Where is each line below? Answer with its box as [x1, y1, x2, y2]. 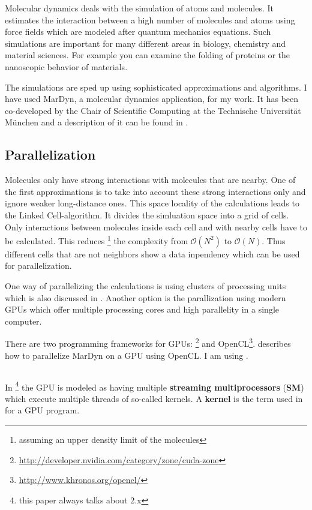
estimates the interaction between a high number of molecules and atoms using [5, 13, 295, 26]
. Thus [262, 234, 286, 247]
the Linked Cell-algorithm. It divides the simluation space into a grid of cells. [5, 208, 289, 221]
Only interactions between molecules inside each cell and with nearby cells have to [5, 220, 307, 233]
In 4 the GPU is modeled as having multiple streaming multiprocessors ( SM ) [5, 379, 304, 393]
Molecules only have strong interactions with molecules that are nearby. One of [5, 173, 296, 186]
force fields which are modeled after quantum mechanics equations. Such [5, 25, 271, 38]
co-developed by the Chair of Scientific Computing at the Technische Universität [5, 104, 301, 116]
